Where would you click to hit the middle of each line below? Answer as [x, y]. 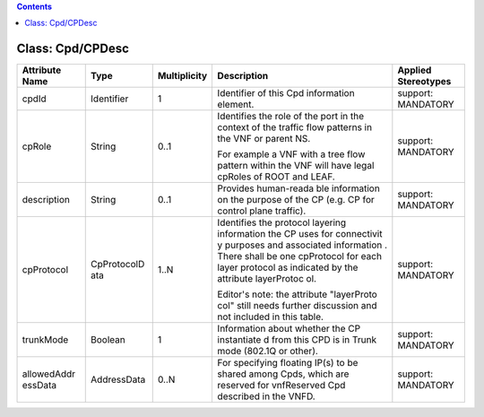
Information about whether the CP [289, 329]
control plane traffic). [262, 211]
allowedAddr [49, 374]
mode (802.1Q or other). [268, 352]
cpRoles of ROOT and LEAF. [276, 177]
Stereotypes [424, 82]
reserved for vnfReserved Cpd [281, 386]
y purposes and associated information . [302, 245]
